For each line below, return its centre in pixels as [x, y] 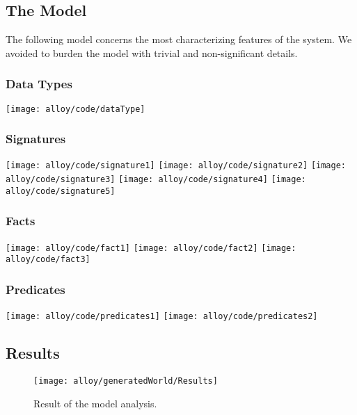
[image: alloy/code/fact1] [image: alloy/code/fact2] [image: [151, 248]
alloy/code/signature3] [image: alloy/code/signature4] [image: [156, 180]
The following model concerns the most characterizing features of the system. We [179, 39]
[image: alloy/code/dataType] [76, 109]
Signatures [36, 139]
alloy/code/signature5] [61, 191]
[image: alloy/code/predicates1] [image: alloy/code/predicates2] [162, 317]
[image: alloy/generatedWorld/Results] [126, 381]
